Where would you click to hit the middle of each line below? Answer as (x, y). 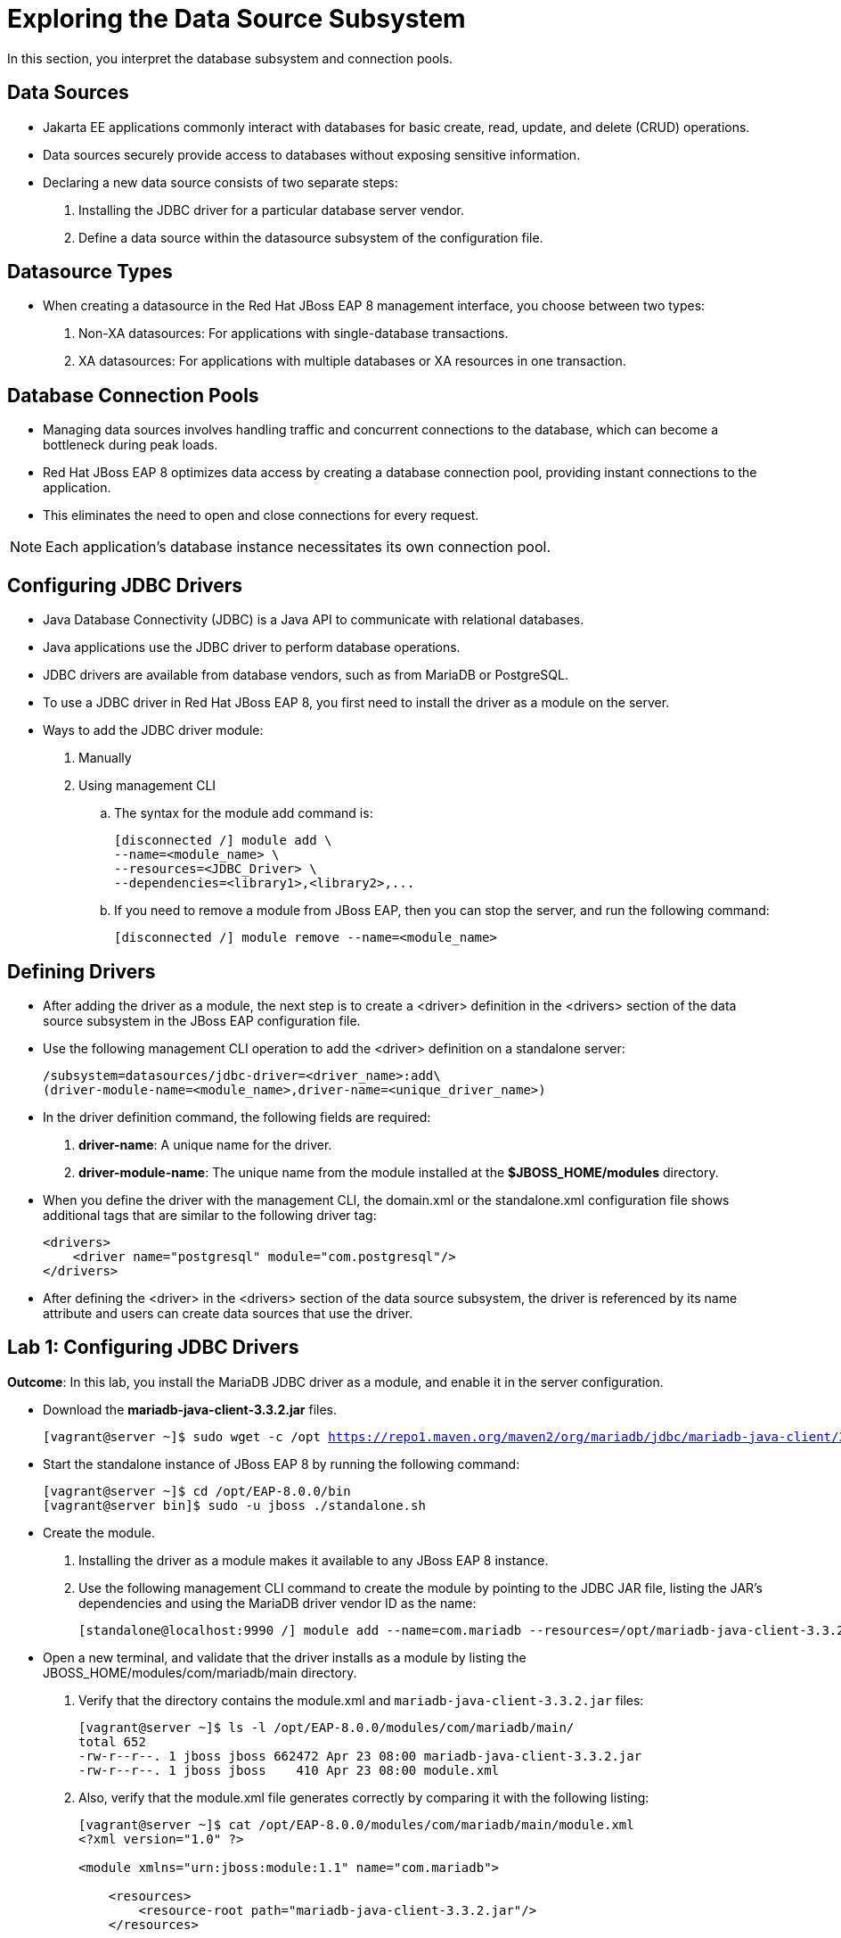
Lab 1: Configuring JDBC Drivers (153, 1348)
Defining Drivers (82, 971)
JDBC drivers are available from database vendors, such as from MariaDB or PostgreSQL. (306, 675)
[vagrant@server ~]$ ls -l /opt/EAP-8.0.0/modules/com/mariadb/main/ (327, 1727)
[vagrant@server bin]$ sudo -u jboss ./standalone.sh (234, 1505)
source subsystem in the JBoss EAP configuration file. (202, 1020)
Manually (105, 758)
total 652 (112, 1741)
